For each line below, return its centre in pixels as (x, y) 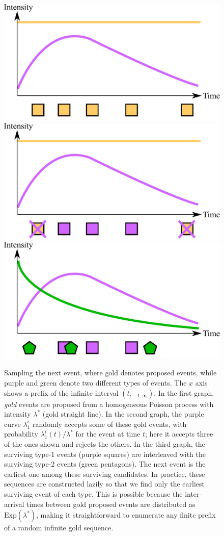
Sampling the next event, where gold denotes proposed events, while (110, 373)
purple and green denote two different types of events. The (95, 383)
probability (21, 434)
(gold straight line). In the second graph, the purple (123, 414)
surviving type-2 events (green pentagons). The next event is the (105, 464)
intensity (18, 414)
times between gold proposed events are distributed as (111, 504)
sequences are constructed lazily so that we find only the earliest (105, 484)
